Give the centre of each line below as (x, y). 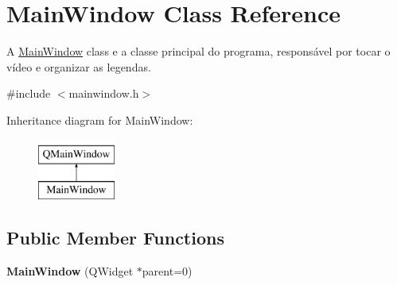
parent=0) (167, 270)
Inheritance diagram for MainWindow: (100, 119)
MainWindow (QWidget (70, 270)
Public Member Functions (115, 238)
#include (29, 93)
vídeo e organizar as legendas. (79, 66)
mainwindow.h (104, 93)
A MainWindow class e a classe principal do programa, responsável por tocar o (198, 51)
